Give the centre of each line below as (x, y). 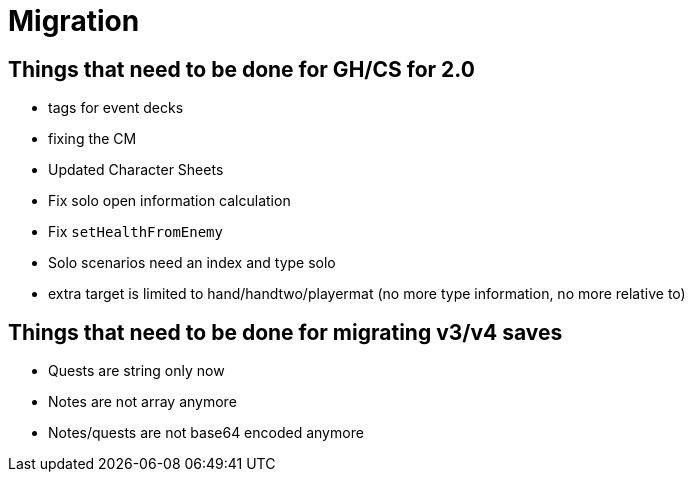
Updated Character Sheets (136, 170)
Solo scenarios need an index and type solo (192, 263)
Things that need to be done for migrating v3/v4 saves (285, 332)
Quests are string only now (136, 371)
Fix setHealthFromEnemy (135, 232)
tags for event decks (116, 108)
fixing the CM (92, 139)
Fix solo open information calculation (169, 201)
